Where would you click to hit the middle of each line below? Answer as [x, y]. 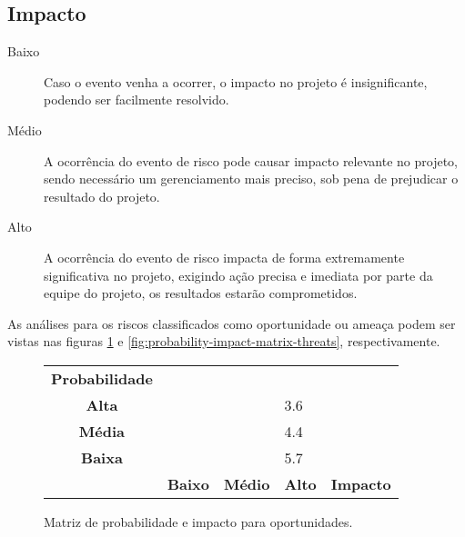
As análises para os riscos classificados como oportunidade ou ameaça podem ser [232, 323]
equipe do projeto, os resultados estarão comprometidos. [201, 293]
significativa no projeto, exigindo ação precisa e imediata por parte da [238, 275]
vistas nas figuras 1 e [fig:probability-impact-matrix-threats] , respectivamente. [224, 341]
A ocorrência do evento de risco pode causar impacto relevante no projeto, [251, 160]
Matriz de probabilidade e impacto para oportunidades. [198, 521]
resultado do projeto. [102, 196]
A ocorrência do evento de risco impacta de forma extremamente [224, 257]
